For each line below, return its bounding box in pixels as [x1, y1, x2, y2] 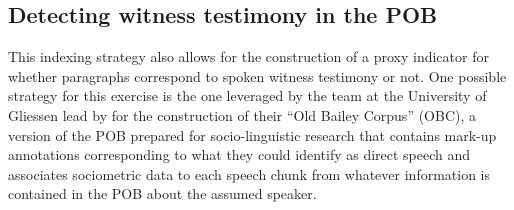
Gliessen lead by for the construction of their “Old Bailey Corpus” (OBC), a [8, 104, 477, 125]
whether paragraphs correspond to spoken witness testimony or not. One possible [8, 65, 507, 86]
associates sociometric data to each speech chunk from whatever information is [8, 163, 491, 184]
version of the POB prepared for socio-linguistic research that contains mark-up [8, 124, 497, 145]
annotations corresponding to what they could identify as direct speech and [8, 144, 471, 165]
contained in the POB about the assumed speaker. [8, 183, 317, 204]
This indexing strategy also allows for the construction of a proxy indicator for [8, 46, 489, 67]
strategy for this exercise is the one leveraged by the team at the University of [8, 85, 487, 106]
